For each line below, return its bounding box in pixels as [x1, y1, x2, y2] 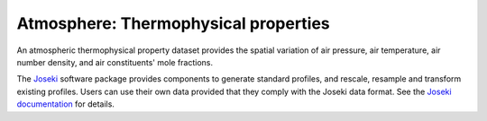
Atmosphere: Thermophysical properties [16, 13, 331, 33]
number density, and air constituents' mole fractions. [16, 56, 214, 67]
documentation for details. [16, 99, 115, 109]
